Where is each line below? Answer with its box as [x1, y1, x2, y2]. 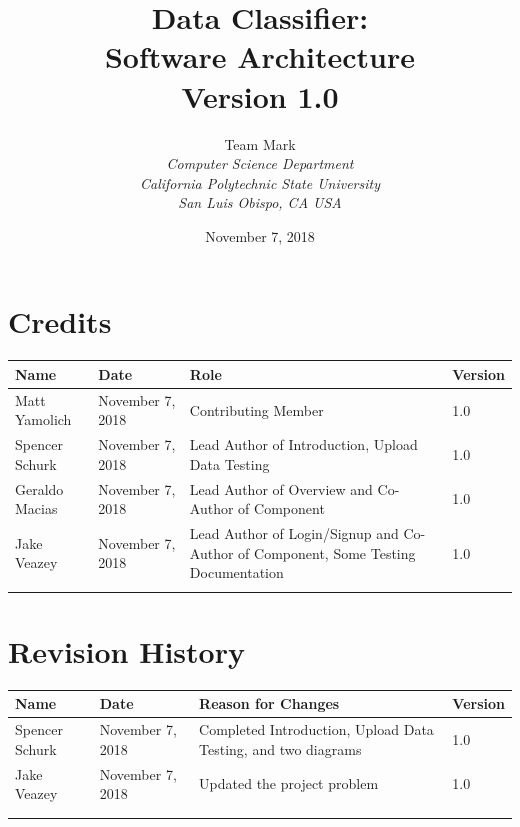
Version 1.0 [181, 75, 339, 116]
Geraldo [15, 478, 64, 499]
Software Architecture [104, 36, 416, 77]
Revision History [8, 630, 245, 671]
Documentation [189, 562, 284, 583]
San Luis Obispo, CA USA [178, 192, 342, 213]
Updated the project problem [199, 773, 379, 794]
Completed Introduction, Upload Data [199, 719, 434, 740]
